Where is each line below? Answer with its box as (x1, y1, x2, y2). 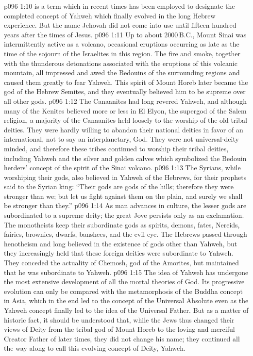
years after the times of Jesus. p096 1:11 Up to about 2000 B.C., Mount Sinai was (4, 29, 247, 39)
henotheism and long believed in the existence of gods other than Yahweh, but (4, 238, 237, 248)
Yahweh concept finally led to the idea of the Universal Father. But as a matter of (4, 305, 249, 315)
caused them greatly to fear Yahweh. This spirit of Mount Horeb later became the (4, 77, 248, 87)
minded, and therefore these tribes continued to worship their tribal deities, (4, 143, 229, 153)
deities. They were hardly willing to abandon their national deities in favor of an (4, 124, 243, 134)
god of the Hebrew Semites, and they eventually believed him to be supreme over (4, 86, 246, 97)
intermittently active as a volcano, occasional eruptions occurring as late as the (4, 39, 239, 49)
